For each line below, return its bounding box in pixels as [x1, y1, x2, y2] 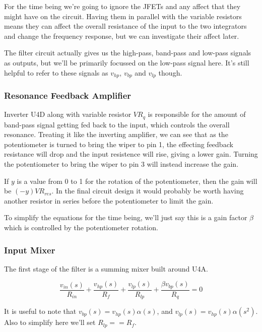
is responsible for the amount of [148, 109, 246, 119]
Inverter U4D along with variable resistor [4, 109, 132, 119]
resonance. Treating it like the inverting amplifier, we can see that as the [4, 129, 228, 140]
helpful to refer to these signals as [4, 67, 108, 78]
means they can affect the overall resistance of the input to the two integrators [4, 21, 247, 31]
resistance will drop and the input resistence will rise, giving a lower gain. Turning [4, 149, 258, 159]
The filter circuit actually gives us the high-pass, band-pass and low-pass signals [4, 47, 251, 58]
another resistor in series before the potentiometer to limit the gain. [4, 195, 214, 206]
